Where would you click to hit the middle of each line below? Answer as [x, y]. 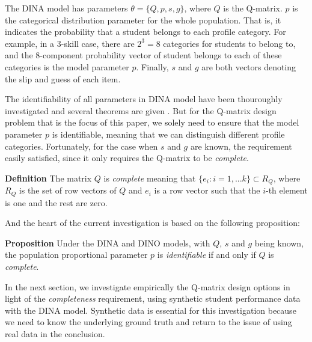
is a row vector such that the [207, 190]
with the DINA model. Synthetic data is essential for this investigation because [151, 310]
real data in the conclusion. [55, 333]
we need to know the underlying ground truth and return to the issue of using [148, 322]
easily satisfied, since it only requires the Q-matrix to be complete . [127, 158]
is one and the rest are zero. [56, 202]
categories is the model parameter [67, 66]
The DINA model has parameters [66, 8]
